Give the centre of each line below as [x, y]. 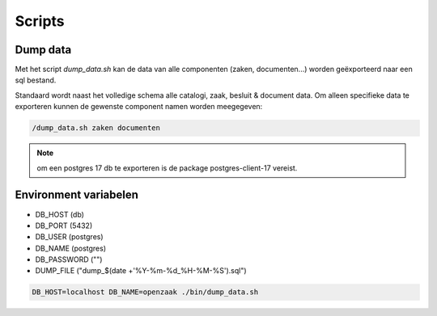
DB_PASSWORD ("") [69, 259]
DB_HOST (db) [60, 214]
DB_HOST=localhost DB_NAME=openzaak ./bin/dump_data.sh [145, 292]
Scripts [40, 21]
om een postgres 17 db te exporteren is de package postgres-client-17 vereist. [167, 168]
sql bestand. [36, 80]
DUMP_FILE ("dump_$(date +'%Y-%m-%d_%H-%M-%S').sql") [141, 271]
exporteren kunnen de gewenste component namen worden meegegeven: [139, 107]
